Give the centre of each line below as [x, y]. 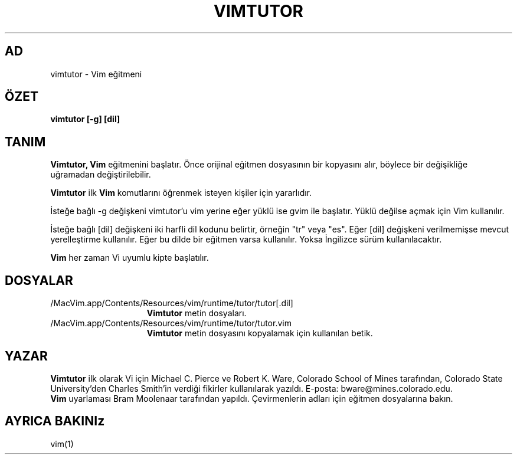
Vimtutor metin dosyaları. [197, 313]
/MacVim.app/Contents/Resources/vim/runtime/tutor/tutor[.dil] [172, 303]
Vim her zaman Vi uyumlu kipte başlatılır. [130, 258]
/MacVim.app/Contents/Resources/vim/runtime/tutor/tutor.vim [171, 323]
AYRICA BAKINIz [55, 421]
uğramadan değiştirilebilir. [101, 175]
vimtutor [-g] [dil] [85, 119]
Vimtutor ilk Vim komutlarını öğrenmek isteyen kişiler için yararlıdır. [181, 193]
